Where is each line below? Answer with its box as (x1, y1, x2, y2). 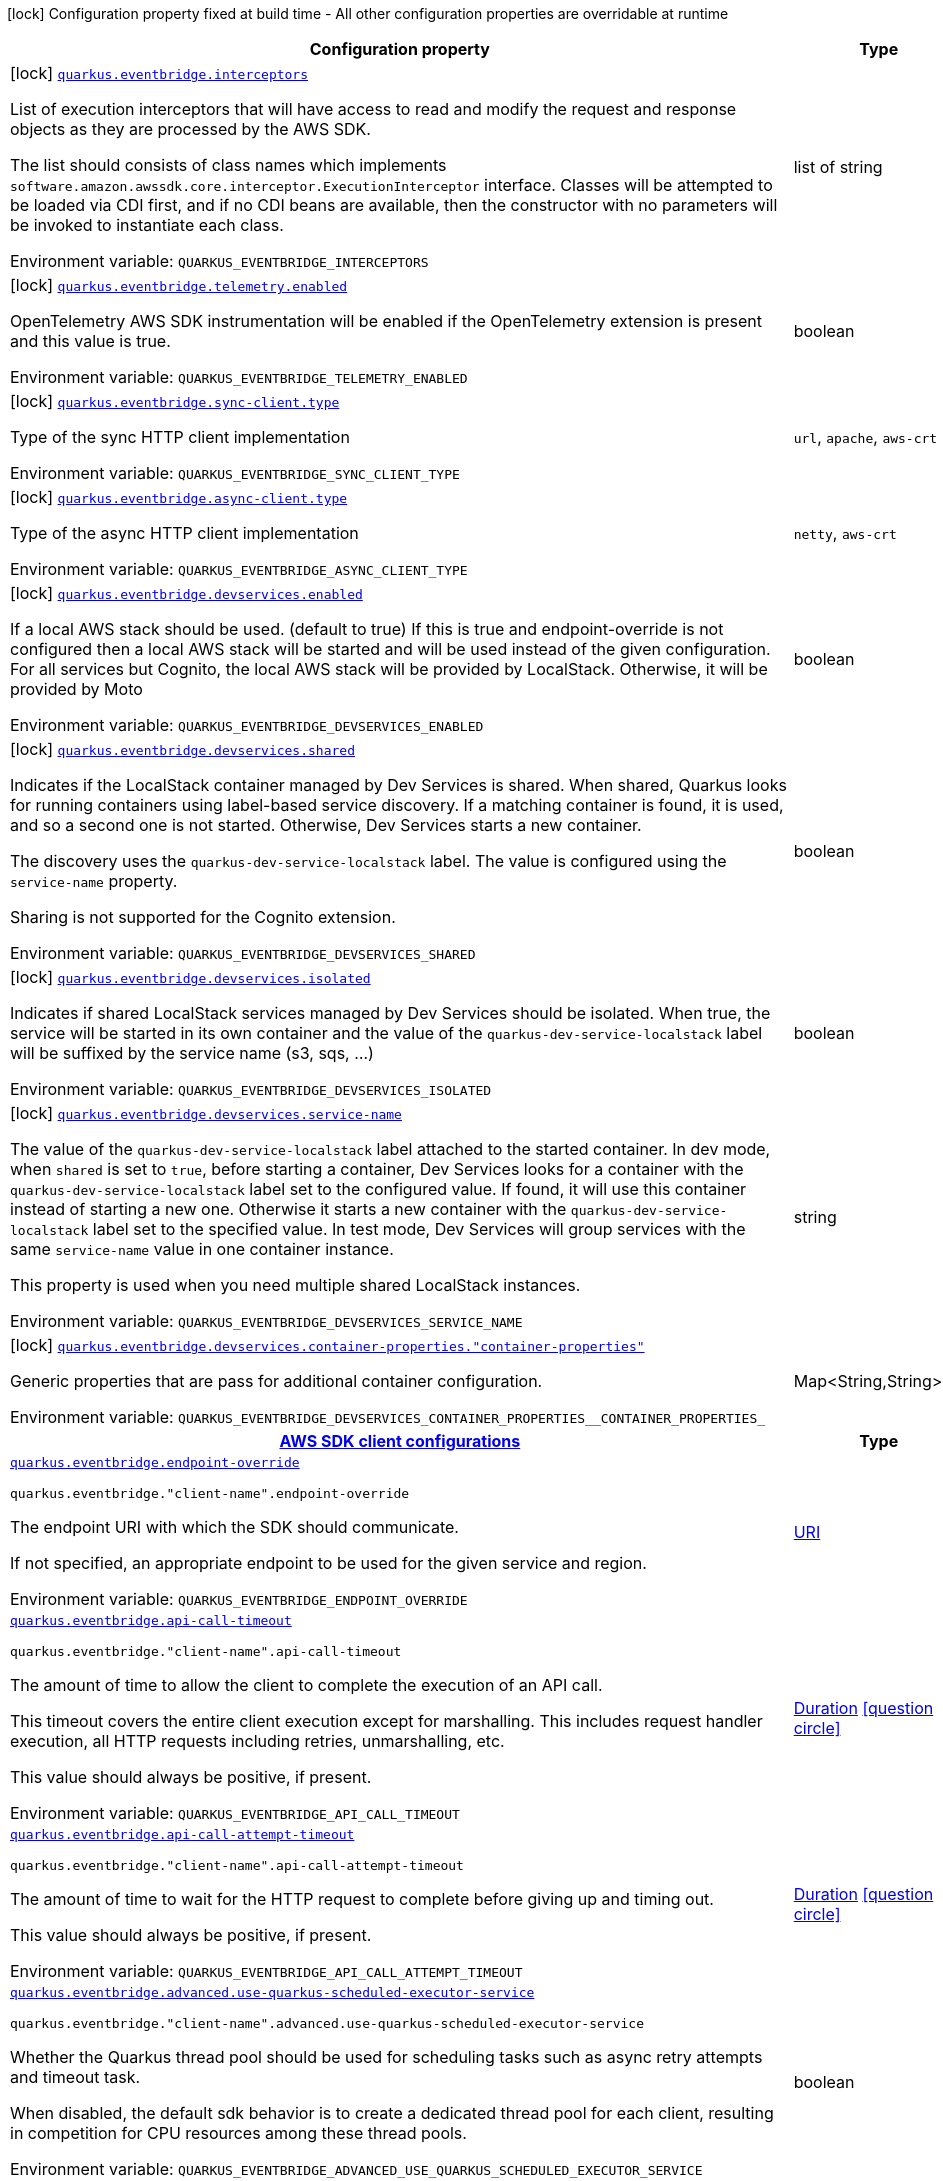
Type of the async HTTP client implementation (10, 523, 359, 543)
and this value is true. (10, 331, 171, 351)
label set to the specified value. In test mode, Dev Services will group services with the (92, 1219, 746, 1239)
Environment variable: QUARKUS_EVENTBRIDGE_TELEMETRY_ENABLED (10, 367, 468, 387)
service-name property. (10, 871, 178, 891)
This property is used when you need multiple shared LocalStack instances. (10, 1275, 581, 1295)
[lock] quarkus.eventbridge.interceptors (10, 63, 309, 83)
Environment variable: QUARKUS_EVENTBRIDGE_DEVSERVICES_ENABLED (10, 715, 484, 735)
